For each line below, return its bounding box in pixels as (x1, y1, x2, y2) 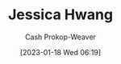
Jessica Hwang (8, 6, 113, 24)
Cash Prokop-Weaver (24, 32, 97, 42)
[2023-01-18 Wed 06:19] (19, 47, 102, 57)
